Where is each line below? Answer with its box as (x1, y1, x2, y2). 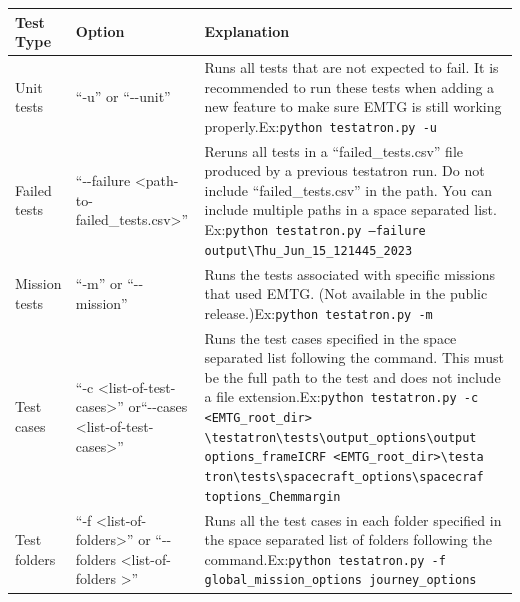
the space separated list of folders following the (204, 529, 492, 550)
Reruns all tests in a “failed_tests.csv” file (204, 140, 463, 161)
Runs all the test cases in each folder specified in (204, 509, 502, 530)
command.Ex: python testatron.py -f (204, 548, 446, 569)
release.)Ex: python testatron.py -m (204, 302, 433, 323)
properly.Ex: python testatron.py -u (204, 115, 437, 136)
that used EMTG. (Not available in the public (204, 283, 488, 304)
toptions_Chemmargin (204, 489, 341, 504)
